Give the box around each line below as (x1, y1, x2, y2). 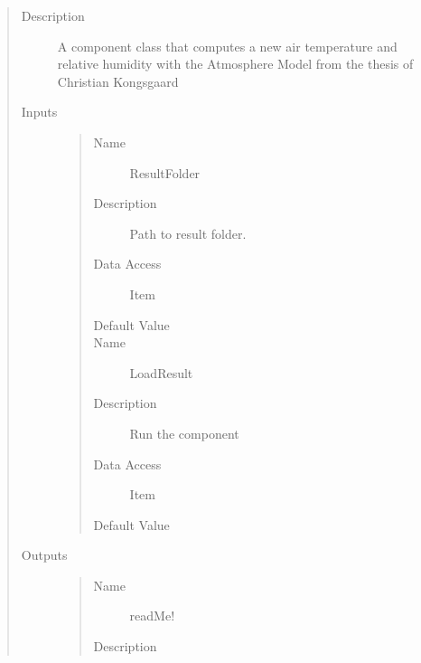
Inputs (21, 102, 58, 121)
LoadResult (129, 363, 193, 382)
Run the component (129, 423, 239, 442)
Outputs (21, 545, 68, 564)
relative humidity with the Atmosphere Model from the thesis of (57, 54, 414, 73)
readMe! (129, 606, 175, 625)
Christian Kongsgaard (57, 71, 179, 90)
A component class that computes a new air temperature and (57, 36, 398, 55)
